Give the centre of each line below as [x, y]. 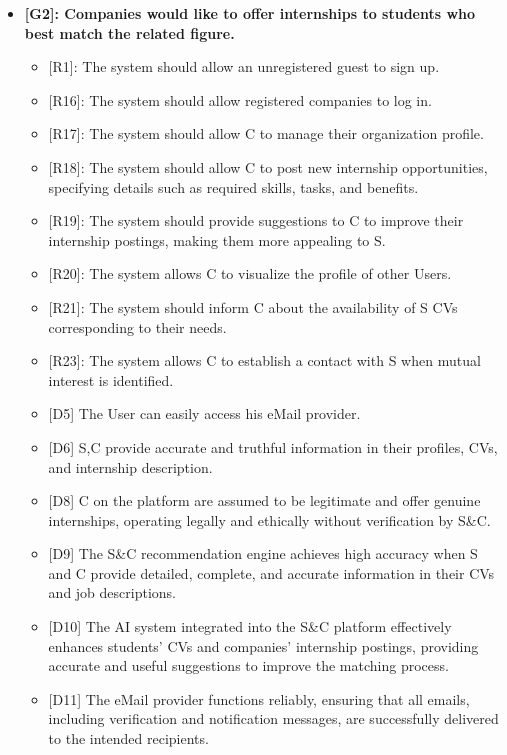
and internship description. [130, 466]
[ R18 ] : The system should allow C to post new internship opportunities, [268, 166]
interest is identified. [111, 379]
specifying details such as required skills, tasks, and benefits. [233, 186]
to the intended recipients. [128, 738]
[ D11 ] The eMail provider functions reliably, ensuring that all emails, [259, 698]
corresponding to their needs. [137, 326]
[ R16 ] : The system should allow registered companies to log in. [240, 99]
